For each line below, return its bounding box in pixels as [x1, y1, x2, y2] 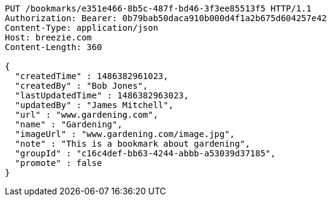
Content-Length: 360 [5, 42, 102, 52]
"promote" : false [15, 158, 102, 168]
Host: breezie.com [5, 33, 92, 42]
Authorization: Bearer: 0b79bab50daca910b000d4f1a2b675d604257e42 [5, 13, 327, 23]
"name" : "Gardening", [15, 120, 122, 129]
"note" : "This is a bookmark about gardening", [15, 139, 250, 148]
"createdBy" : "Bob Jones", [15, 81, 149, 91]
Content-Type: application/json [5, 23, 158, 33]
